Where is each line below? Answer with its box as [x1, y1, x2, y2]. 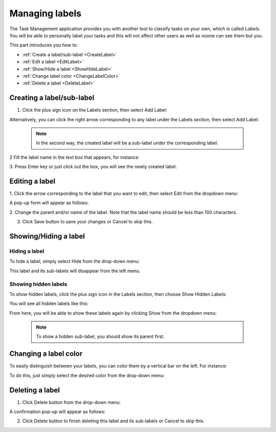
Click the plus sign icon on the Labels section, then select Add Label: [22, 107, 168, 113]
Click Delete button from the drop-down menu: [22, 399, 121, 405]
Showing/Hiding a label [9, 232, 85, 241]
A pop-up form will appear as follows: [9, 200, 89, 206]
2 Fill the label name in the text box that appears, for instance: [9, 154, 140, 160]
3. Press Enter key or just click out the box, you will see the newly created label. [9, 164, 177, 170]
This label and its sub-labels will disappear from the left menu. [9, 268, 141, 274]
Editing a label [9, 177, 56, 185]
